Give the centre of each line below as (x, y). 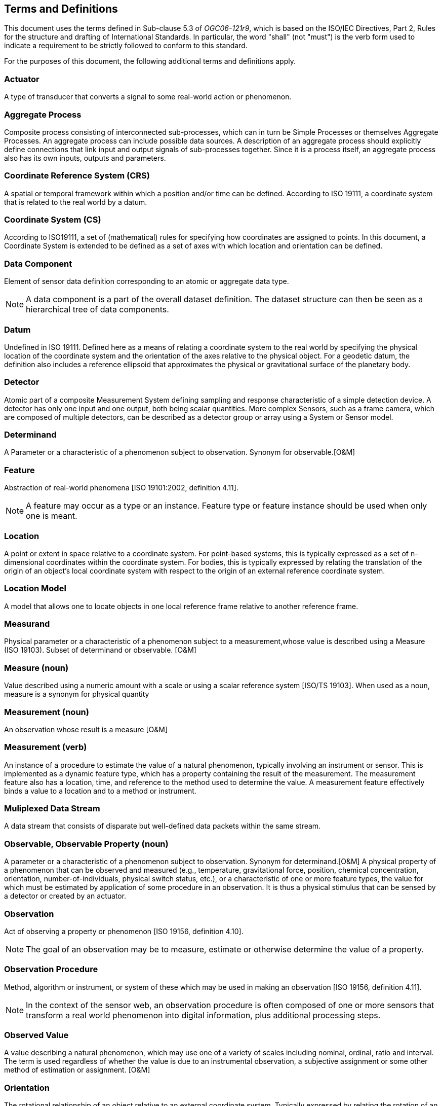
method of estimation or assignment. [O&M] (77, 1070)
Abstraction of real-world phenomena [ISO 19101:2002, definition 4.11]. (121, 488)
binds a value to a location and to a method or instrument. (100, 791)
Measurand (27, 624)
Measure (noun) (36, 668)
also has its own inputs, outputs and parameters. (85, 158)
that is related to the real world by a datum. (76, 202)
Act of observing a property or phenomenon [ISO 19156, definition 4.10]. (124, 931)
